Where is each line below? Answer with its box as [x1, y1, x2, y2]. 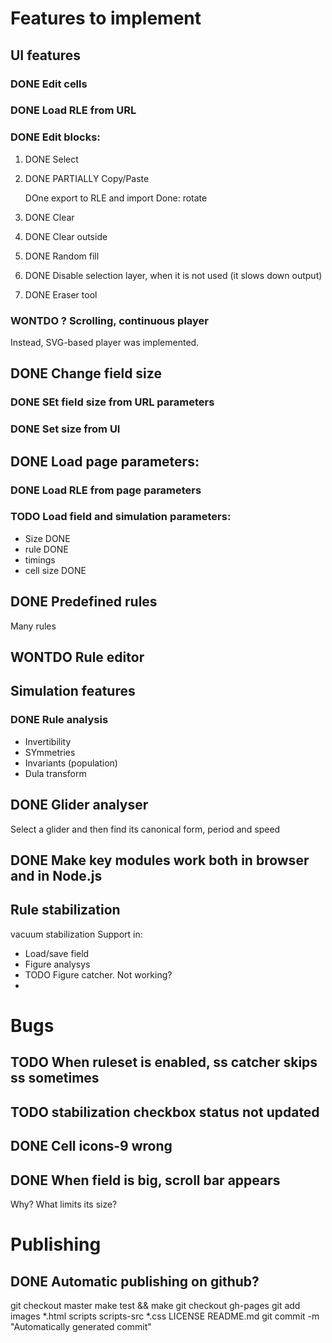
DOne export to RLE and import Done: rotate [24, 192, 208, 204]
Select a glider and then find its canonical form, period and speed [10, 823, 281, 835]
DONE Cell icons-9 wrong [10, 1138, 173, 1155]
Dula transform [24, 767, 87, 779]
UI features [10, 47, 82, 64]
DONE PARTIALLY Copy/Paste [24, 172, 150, 184]
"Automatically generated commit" [10, 1320, 152, 1332]
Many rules [10, 620, 57, 632]
